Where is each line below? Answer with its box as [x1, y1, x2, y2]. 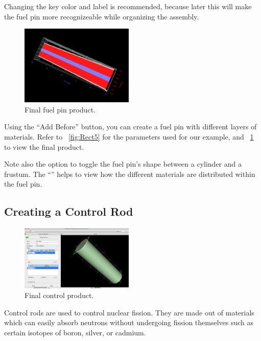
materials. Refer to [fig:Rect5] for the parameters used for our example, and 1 [4, 131, 254, 142]
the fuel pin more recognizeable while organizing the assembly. [4, 11, 199, 21]
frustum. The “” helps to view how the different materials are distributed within [4, 168, 255, 179]
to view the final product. [4, 141, 84, 152]
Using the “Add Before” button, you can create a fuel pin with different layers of [4, 121, 257, 132]
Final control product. [25, 290, 94, 301]
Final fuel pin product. [25, 104, 96, 115]
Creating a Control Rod [4, 203, 133, 219]
